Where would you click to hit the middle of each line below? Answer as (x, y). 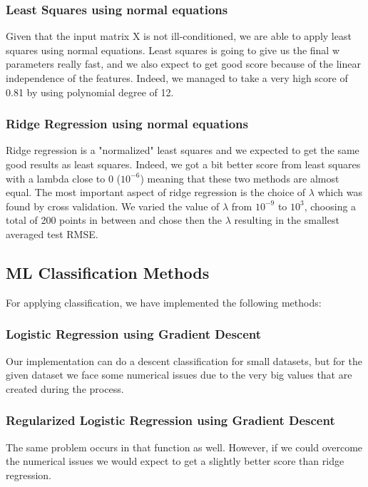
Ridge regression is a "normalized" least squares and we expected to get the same (183, 150)
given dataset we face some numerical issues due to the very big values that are (179, 375)
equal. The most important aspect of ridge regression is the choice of (156, 192)
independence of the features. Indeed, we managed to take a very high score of (177, 78)
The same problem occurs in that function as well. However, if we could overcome (184, 447)
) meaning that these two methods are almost (240, 178)
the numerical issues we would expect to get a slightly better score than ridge (175, 461)
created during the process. (65, 388)
